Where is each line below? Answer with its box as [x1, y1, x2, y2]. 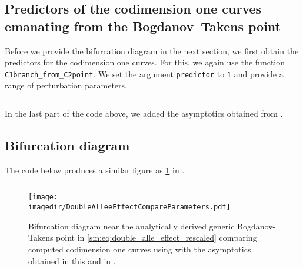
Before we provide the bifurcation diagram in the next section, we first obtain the [5, 44, 299, 57]
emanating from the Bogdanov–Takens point [5, 17, 281, 35]
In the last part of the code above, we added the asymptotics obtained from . [5, 107, 283, 120]
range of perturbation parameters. [5, 79, 127, 91]
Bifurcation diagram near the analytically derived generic [28, 219, 235, 232]
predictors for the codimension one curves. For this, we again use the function [5, 56, 285, 68]
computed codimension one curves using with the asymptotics [28, 242, 251, 255]
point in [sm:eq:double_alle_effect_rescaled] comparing [56, 231, 257, 244]
